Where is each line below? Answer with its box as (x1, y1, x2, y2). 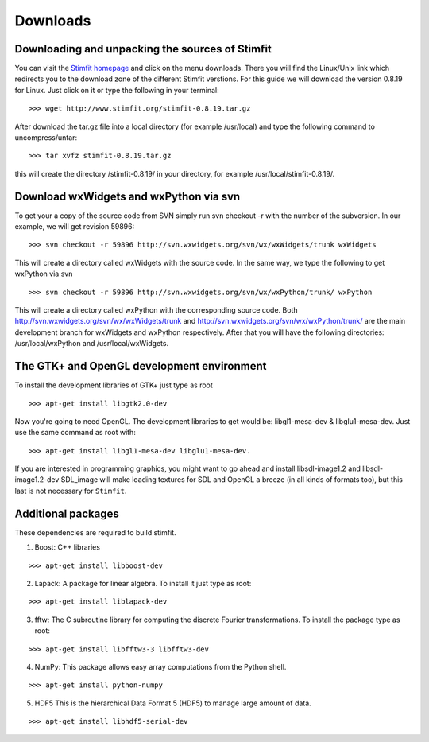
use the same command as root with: (14, 428, 137, 437)
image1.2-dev (14, 475, 60, 484)
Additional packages (14, 507, 119, 520)
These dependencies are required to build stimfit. (14, 527, 176, 537)
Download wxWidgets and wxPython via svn (14, 189, 241, 203)
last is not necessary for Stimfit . (14, 486, 127, 495)
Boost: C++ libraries (34, 542, 101, 552)
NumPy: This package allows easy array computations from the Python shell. (34, 662, 287, 671)
